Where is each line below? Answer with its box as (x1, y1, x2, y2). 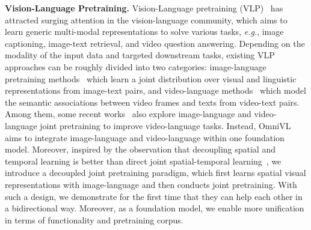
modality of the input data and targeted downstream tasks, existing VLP (5, 49, 275, 61)
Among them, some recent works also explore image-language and (5, 107, 251, 120)
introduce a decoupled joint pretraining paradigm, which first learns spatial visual (5, 166, 306, 179)
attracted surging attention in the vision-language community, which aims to (5, 13, 288, 26)
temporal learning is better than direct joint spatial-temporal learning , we (5, 154, 282, 167)
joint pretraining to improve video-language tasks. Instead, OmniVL (40, 119, 291, 132)
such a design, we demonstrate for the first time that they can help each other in (5, 190, 303, 202)
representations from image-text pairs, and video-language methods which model (5, 84, 306, 97)
